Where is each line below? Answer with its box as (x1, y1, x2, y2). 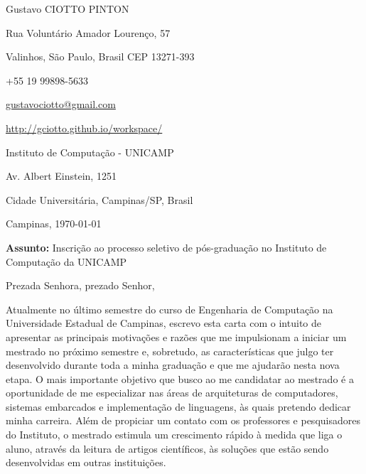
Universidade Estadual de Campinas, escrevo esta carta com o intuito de (6, 316, 321, 330)
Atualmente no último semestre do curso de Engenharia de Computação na (6, 301, 333, 316)
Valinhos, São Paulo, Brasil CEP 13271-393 (6, 49, 195, 64)
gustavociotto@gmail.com (6, 97, 116, 112)
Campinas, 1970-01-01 (6, 216, 102, 231)
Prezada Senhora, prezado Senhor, (6, 278, 155, 293)
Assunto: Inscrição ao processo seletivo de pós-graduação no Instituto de (6, 239, 327, 254)
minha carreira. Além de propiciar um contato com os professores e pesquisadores (6, 413, 360, 428)
